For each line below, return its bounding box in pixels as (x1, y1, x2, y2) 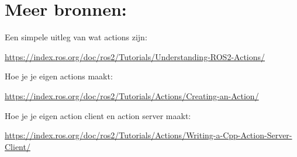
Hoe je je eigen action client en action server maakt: (5, 109, 191, 121)
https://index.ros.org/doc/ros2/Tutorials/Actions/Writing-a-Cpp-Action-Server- (5, 129, 292, 141)
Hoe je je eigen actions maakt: (5, 70, 113, 82)
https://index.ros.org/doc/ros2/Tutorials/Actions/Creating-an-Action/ (5, 89, 259, 102)
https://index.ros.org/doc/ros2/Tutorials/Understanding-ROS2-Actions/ (5, 50, 265, 62)
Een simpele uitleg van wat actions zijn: (5, 31, 147, 43)
